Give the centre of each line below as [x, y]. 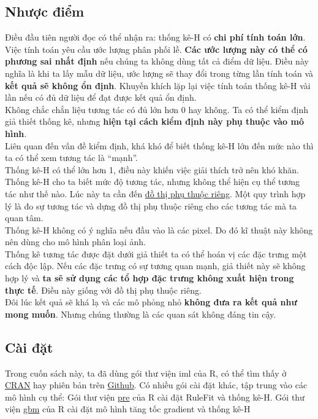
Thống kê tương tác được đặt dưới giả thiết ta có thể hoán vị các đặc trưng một [156, 253]
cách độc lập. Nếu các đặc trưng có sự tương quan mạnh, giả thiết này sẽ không [155, 266]
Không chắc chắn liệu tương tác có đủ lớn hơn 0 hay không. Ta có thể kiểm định [157, 109]
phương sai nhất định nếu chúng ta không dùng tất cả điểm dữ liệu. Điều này [157, 61]
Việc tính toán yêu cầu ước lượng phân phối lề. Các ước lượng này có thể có [156, 49]
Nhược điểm [45, 11]
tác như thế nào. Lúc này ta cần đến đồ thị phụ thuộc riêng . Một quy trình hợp [155, 193]
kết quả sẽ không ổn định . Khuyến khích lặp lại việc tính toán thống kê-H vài [158, 85]
